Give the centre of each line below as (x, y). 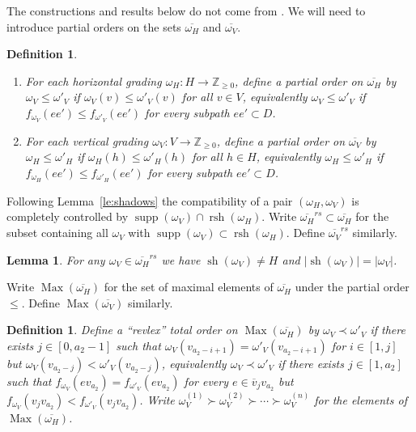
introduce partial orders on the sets (94, 26)
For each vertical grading (87, 140)
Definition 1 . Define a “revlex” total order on (122, 330)
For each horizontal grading (93, 80)
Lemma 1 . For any (56, 259)
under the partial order (352, 287)
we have (181, 259)
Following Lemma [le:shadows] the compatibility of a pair (150, 200)
